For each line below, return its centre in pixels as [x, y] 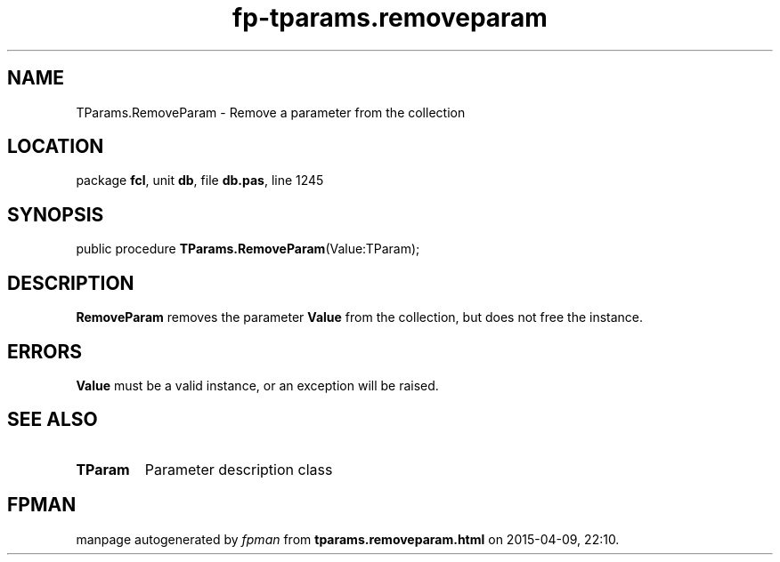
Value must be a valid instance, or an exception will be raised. [257, 385]
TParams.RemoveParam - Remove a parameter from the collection [271, 112]
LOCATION [56, 147]
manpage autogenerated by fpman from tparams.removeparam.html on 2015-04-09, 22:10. [348, 539]
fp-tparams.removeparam [390, 18]
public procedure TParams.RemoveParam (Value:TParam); [248, 249]
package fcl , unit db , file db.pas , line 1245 [200, 181]
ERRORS [45, 351]
